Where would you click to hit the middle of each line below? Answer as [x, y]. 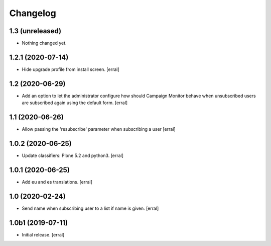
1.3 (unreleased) [35, 31]
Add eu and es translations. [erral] [57, 182]
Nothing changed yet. [44, 43]
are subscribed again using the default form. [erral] [75, 103]
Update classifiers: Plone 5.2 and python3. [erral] [73, 155]
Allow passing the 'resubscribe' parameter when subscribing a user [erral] [99, 129]
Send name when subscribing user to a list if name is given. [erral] [90, 208]
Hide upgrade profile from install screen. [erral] [71, 69]
